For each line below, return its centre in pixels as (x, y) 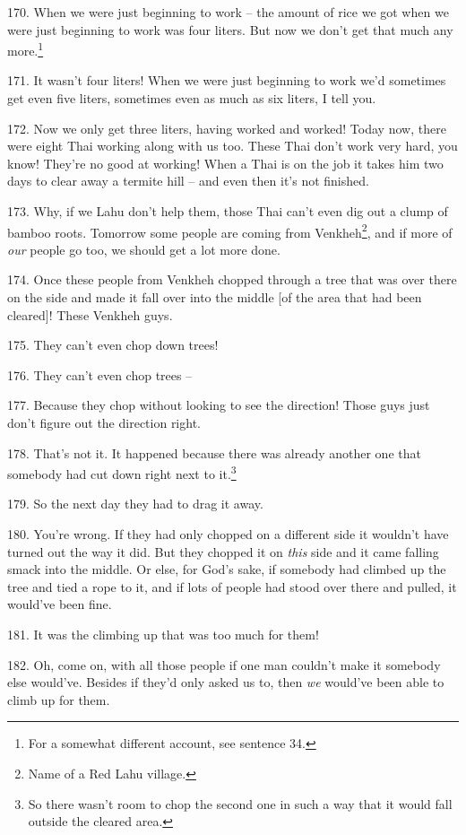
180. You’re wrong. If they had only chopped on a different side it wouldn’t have (228, 534)
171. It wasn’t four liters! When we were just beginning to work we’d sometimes (227, 80)
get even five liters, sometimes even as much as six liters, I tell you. (192, 98)
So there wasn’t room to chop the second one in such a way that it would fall (240, 803)
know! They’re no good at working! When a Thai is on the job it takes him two (225, 163)
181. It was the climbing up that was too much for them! (163, 634)
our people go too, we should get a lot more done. (144, 249)
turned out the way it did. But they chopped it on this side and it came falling (223, 551)
